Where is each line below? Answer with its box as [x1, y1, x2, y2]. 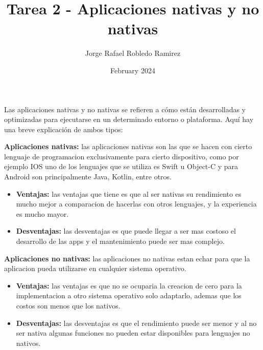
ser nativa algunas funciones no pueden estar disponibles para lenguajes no [16, 327, 250, 338]
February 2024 [110, 65, 155, 75]
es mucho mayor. [16, 208, 69, 219]
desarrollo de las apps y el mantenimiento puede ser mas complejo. [16, 236, 225, 246]
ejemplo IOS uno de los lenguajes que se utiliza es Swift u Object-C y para [4, 161, 238, 172]
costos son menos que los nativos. [16, 300, 121, 311]
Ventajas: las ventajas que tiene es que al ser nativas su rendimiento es [16, 188, 242, 199]
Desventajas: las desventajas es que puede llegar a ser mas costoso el [16, 225, 236, 236]
